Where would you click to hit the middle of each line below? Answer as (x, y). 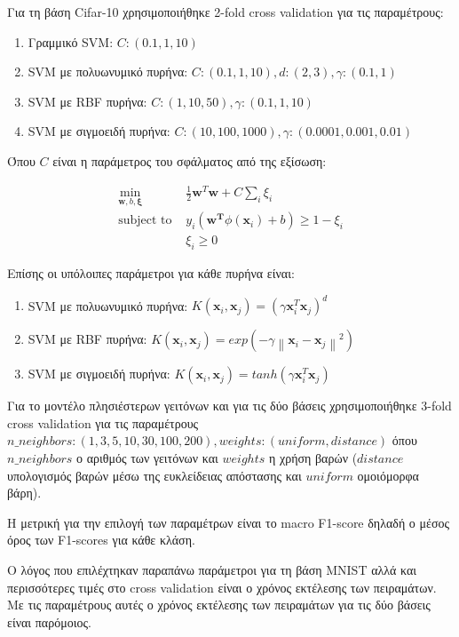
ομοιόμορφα (388, 475)
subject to (145, 221)
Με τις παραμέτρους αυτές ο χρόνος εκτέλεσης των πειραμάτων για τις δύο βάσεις (219, 605)
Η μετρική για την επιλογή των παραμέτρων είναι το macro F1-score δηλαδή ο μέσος (229, 522)
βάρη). (24, 493)
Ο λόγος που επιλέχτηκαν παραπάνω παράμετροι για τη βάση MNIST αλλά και (212, 570)
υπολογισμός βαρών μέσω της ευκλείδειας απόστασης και (154, 475)
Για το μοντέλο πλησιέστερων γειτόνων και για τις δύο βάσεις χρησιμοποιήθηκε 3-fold (229, 406)
